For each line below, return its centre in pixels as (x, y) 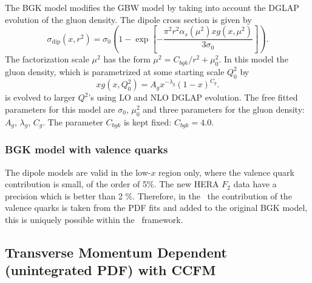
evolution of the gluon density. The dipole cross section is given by (128, 19)
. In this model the (253, 59)
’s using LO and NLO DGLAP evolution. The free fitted (193, 97)
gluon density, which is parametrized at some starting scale (115, 71)
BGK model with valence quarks (86, 149)
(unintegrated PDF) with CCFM (110, 270)
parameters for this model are (60, 109)
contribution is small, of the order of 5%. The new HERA (112, 184)
